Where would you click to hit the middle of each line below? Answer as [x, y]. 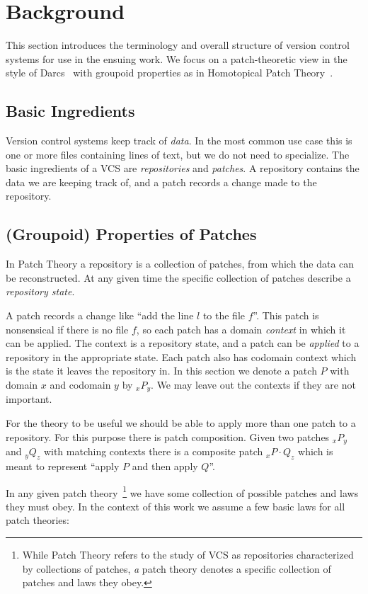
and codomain [80, 385]
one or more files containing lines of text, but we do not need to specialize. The [178, 154]
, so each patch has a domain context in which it [241, 329]
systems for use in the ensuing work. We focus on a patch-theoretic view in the [177, 58]
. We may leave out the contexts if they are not [253, 385]
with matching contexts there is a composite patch [153, 451]
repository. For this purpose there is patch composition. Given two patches [168, 436]
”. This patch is [286, 315]
